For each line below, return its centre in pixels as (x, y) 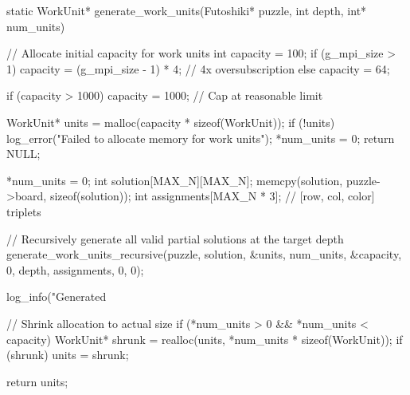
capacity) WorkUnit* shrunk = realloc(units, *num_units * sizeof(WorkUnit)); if (205, 339)
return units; (37, 381)
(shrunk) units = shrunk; (68, 355)
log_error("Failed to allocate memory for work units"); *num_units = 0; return (201, 138)
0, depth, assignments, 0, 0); (75, 269)
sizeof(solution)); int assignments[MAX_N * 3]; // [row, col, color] (212, 196)
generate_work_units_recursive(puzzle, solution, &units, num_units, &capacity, (204, 254)
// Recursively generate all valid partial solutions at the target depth (175, 238)
